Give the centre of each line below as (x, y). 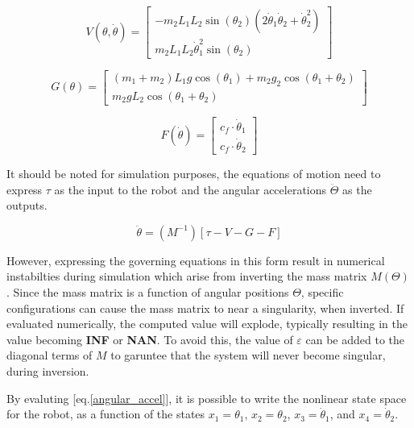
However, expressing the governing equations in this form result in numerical (196, 260)
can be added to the (355, 339)
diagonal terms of (50, 355)
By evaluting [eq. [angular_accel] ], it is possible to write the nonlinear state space (207, 398)
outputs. (27, 205)
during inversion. (48, 371)
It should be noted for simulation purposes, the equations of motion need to (194, 174)
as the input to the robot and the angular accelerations (190, 189)
